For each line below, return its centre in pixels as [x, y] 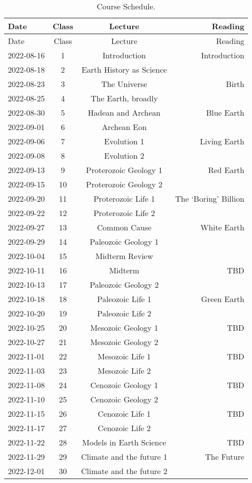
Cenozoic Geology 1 [124, 385]
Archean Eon [124, 127]
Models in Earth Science [124, 442]
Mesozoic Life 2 [124, 371]
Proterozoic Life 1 [124, 198]
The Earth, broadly [124, 98]
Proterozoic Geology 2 [124, 184]
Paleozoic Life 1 [124, 299]
